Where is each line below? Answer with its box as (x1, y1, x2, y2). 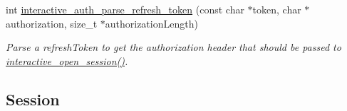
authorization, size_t (6, 16, 98, 30)
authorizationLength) (105, 16, 198, 30)
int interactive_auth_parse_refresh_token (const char (6, 2, 244, 16)
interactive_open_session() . (6, 53, 128, 68)
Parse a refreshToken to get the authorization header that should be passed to (6, 40, 341, 54)
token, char (252, 2, 301, 16)
